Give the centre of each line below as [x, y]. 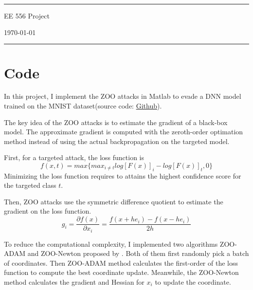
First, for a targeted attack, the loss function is [74, 157]
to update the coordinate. [193, 281]
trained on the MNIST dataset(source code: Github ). [83, 105]
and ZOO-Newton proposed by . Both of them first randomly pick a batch [138, 253]
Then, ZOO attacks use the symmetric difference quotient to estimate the [114, 201]
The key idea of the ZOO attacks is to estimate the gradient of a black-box [116, 122]
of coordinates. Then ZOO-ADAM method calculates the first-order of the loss [121, 263]
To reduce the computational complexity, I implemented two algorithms [111, 244]
